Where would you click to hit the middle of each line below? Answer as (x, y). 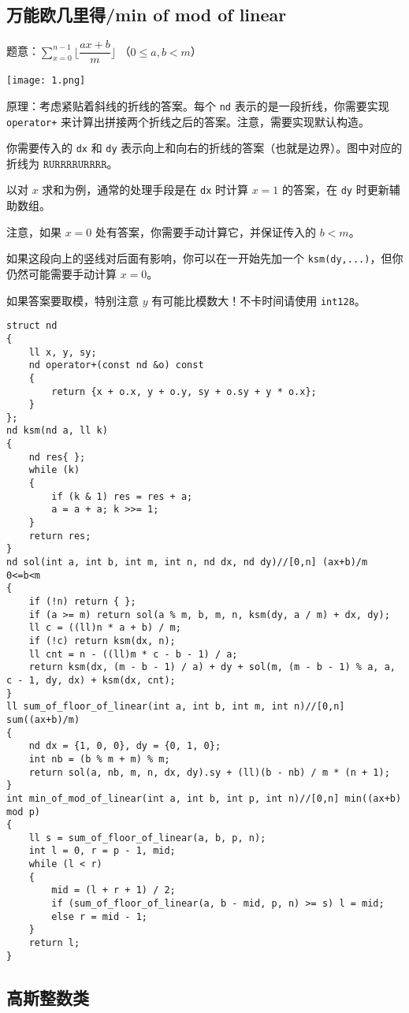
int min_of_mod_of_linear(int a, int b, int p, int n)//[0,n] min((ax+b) (204, 798)
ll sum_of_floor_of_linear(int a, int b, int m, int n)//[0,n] (176, 707)
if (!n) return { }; (82, 602)
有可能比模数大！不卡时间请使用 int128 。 (258, 300)
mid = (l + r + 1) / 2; (113, 890)
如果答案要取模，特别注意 (73, 300)
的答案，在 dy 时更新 (336, 190)
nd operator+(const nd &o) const (116, 365)
